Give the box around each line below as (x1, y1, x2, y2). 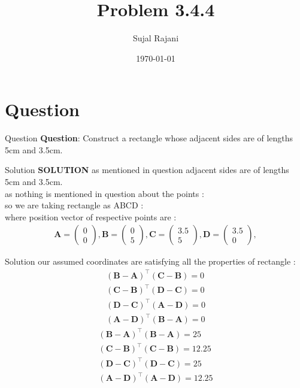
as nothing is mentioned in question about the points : (5, 187, 204, 199)
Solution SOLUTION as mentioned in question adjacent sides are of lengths (5, 163, 289, 176)
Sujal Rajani (132, 32, 179, 44)
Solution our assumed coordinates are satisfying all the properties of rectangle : (5, 255, 296, 268)
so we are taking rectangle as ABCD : (5, 199, 144, 211)
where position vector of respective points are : (5, 210, 177, 223)
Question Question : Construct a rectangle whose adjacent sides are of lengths (5, 132, 293, 144)
